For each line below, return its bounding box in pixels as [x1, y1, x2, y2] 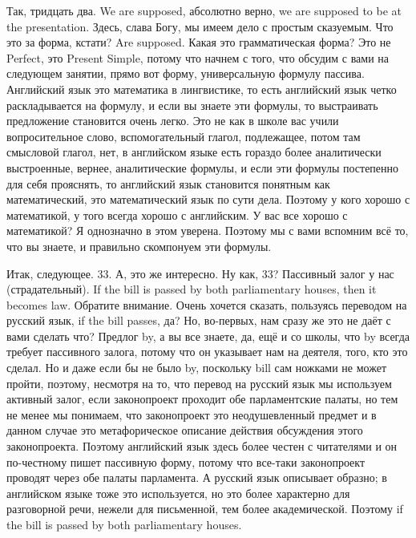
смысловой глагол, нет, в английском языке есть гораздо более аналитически [6, 144, 382, 160]
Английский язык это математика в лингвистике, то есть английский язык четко [6, 80, 397, 97]
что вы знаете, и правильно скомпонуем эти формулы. [6, 237, 272, 254]
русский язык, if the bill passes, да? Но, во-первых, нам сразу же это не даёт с [6, 312, 391, 329]
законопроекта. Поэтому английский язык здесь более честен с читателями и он [6, 438, 398, 455]
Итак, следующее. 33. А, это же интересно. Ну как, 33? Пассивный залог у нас [6, 265, 394, 281]
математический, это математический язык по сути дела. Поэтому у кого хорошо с [6, 191, 410, 208]
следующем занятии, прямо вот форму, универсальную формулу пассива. [6, 65, 365, 82]
